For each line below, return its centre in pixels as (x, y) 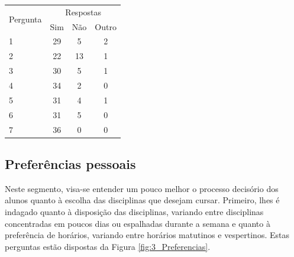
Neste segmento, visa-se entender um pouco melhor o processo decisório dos (142, 188)
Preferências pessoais (70, 163)
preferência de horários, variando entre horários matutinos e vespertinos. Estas (147, 235)
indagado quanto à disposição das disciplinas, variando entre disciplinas (134, 211)
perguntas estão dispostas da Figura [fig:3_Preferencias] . (108, 246)
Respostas (83, 12)
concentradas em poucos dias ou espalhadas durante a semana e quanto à (138, 223)
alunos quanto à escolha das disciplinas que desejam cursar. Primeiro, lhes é (142, 200)
